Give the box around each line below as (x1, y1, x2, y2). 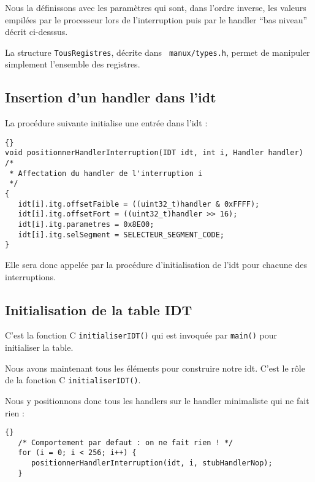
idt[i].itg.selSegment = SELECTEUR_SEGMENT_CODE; (18, 230, 224, 239)
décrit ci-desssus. (5, 25, 68, 38)
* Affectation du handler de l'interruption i (9, 169, 203, 178)
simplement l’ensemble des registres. (5, 58, 140, 71)
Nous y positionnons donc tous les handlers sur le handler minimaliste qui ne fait (5, 394, 309, 407)
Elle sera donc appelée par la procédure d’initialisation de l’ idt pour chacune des (5, 258, 308, 271)
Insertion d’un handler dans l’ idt (5, 88, 216, 107)
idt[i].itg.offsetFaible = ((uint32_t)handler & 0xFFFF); (18, 199, 260, 208)
